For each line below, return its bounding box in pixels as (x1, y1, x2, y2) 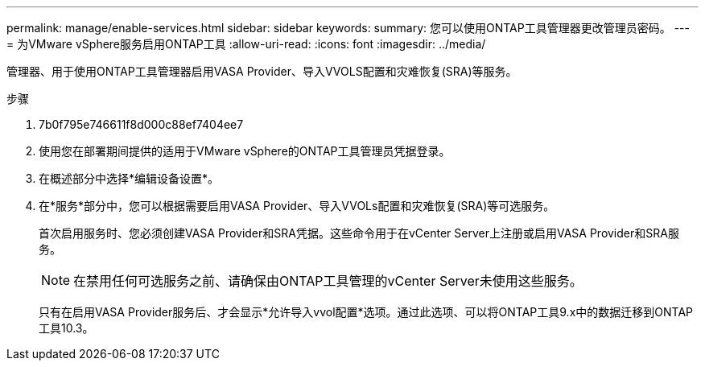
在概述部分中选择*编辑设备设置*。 (39, 171, 220, 185)
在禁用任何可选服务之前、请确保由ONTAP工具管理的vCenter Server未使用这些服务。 (73, 273, 583, 289)
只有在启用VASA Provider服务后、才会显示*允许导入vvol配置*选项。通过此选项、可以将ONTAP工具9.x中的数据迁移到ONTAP (39, 305, 693, 319)
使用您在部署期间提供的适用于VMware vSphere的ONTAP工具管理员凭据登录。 (39, 144, 451, 158)
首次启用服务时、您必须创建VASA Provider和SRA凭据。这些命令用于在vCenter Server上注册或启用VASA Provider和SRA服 (39, 226, 679, 240)
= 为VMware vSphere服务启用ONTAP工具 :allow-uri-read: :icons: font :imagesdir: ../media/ (6, 37, 486, 51)
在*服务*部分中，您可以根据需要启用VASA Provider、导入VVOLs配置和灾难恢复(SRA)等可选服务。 (39, 199, 555, 212)
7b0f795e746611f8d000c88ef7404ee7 (39, 118, 244, 131)
